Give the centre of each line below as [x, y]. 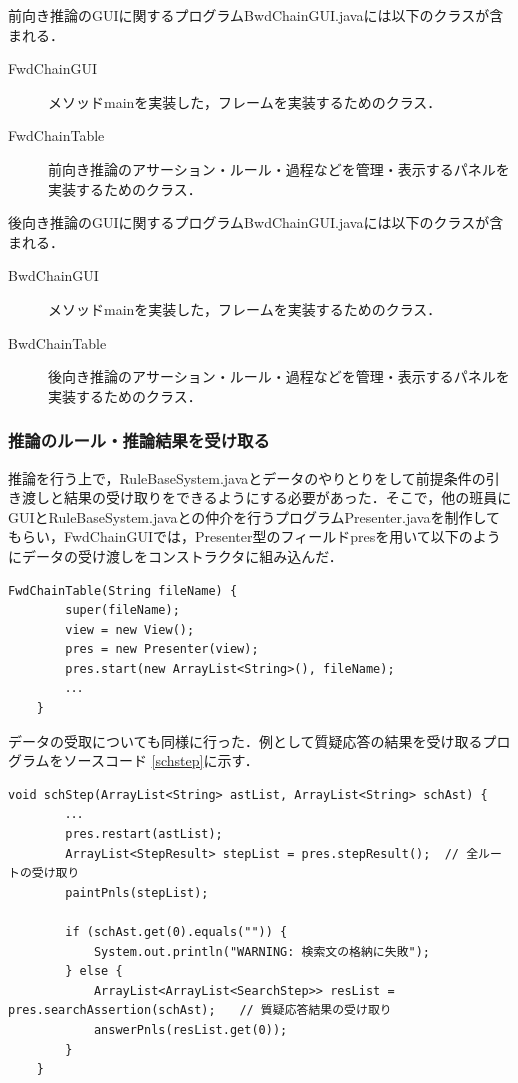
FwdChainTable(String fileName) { [123, 590]
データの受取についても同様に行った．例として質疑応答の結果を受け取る [245, 740]
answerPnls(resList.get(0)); [190, 1029]
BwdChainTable [57, 342]
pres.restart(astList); [144, 834]
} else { [94, 971]
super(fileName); [122, 610]
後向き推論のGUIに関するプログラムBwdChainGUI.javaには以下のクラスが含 [256, 222]
